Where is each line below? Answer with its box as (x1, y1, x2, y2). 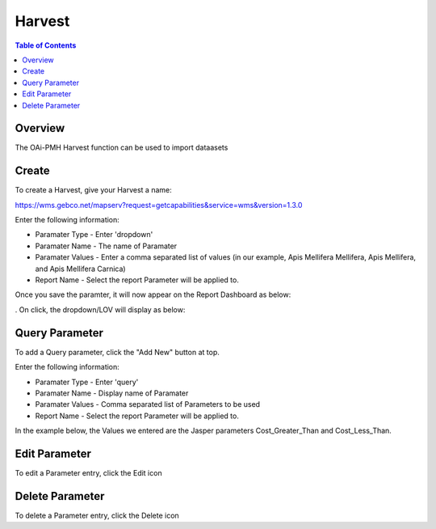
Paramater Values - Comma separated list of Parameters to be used (35, 400, 261, 409)
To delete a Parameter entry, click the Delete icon (15, 510, 179, 520)
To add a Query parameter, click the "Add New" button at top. (15, 347, 220, 357)
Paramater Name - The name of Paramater (35, 241, 178, 251)
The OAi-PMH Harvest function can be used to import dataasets (15, 142, 228, 153)
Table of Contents (15, 40, 77, 50)
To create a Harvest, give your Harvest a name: (15, 185, 173, 195)
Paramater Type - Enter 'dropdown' (35, 230, 153, 239)
